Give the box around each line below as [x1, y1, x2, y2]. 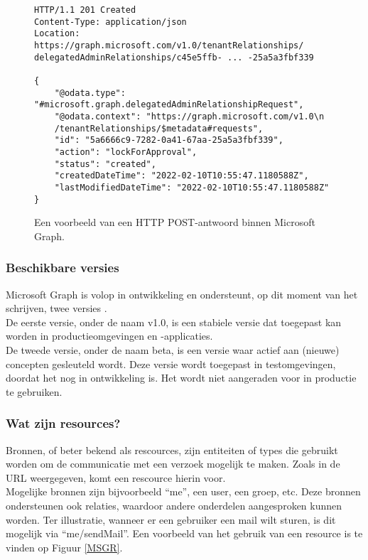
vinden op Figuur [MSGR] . [6, 539, 123, 554]
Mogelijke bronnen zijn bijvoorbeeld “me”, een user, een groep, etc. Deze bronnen [6, 484, 361, 499]
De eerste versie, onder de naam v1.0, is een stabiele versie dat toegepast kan [6, 314, 342, 329]
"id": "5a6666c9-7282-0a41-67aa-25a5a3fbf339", [54, 135, 283, 146]
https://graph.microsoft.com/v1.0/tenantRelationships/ [34, 40, 304, 50]
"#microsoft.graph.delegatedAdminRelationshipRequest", [34, 99, 304, 110]
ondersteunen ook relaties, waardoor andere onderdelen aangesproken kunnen [6, 497, 342, 512]
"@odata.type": [54, 87, 126, 98]
